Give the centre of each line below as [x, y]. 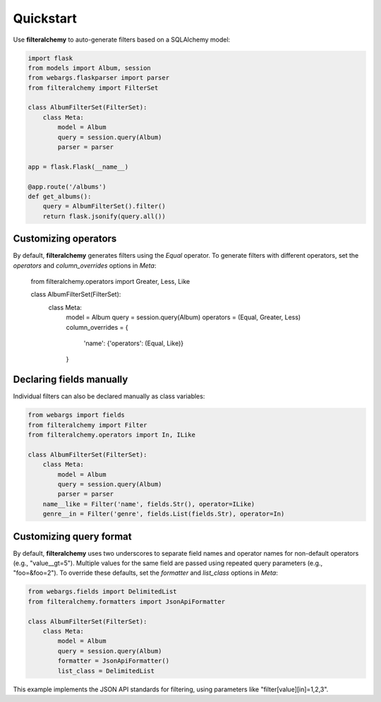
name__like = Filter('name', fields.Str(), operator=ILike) [149, 504]
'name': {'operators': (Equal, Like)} [133, 343]
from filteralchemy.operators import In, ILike [111, 435]
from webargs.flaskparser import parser [98, 78]
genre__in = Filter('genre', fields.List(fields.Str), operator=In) [164, 514]
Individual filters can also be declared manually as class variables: [109, 396]
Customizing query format [72, 536]
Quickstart [45, 18]
